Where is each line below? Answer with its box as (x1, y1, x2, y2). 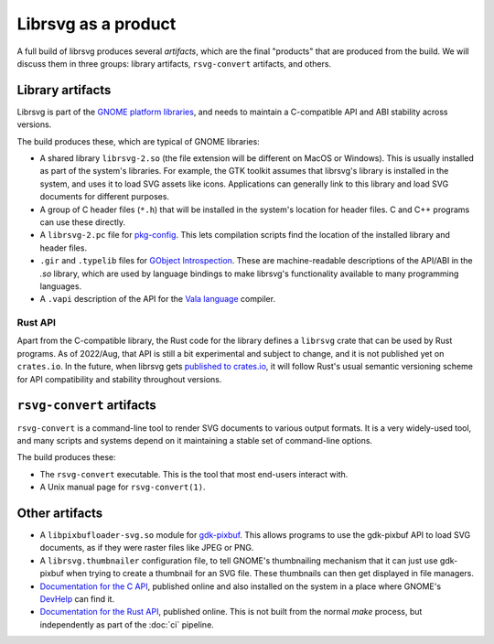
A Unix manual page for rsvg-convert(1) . (39, 481, 206, 493)
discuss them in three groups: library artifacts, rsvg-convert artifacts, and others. (16, 58, 332, 69)
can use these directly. (39, 216, 125, 228)
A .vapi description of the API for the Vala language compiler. (39, 294, 276, 305)
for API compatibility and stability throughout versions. (16, 373, 222, 384)
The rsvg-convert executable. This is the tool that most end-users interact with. (39, 468, 349, 479)
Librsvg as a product (16, 14, 177, 34)
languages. (39, 280, 82, 292)
